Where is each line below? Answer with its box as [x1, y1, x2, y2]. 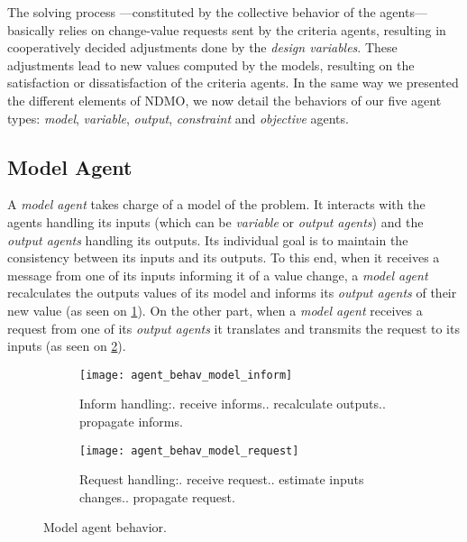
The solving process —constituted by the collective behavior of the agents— [7, 3, 427, 21]
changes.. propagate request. [79, 487, 235, 506]
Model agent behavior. [43, 518, 167, 537]
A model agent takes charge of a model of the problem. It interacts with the [7, 195, 426, 214]
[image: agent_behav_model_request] [79, 444, 299, 457]
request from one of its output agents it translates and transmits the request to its [7, 318, 460, 337]
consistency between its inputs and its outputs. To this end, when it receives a [7, 248, 440, 267]
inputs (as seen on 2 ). [7, 336, 126, 355]
